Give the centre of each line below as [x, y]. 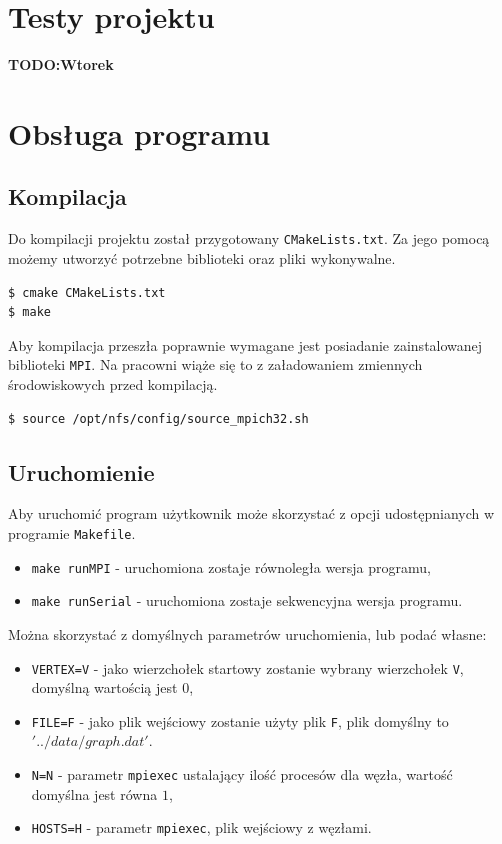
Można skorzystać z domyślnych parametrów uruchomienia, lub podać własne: [247, 633]
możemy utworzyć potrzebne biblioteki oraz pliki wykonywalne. [202, 257]
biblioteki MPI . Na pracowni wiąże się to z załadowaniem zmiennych [215, 364]
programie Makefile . [72, 532]
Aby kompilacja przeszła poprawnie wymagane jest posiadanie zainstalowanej [245, 344]
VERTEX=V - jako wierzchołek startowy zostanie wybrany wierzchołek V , [247, 667]
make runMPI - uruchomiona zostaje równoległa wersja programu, [231, 566]
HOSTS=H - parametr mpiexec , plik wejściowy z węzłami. [201, 827]
